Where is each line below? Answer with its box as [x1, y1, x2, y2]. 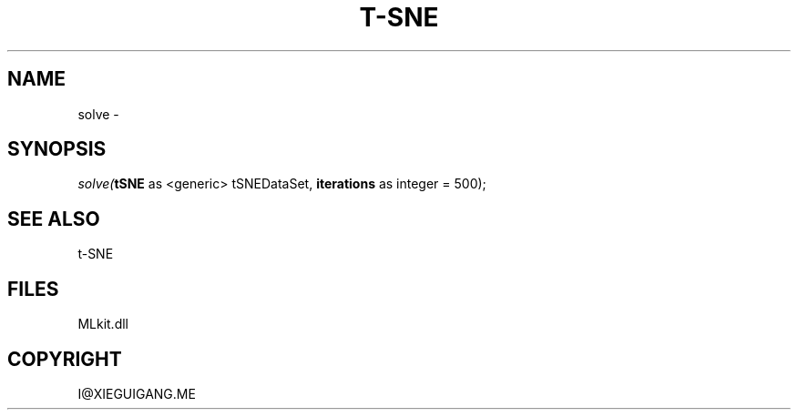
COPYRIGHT [7, 347, 122, 371]
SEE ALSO [7, 207, 100, 230]
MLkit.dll [77, 316, 128, 332]
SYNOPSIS [7, 137, 107, 161]
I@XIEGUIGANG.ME [77, 385, 196, 402]
